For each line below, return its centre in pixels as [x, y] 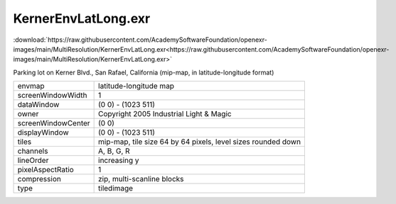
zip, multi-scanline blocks [141, 179]
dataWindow [38, 105]
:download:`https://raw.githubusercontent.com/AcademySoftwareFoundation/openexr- [140, 40]
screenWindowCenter [54, 123]
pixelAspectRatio [46, 170]
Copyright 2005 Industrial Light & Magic [165, 114]
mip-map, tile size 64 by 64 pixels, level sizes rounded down [200, 142]
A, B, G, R [114, 151]
